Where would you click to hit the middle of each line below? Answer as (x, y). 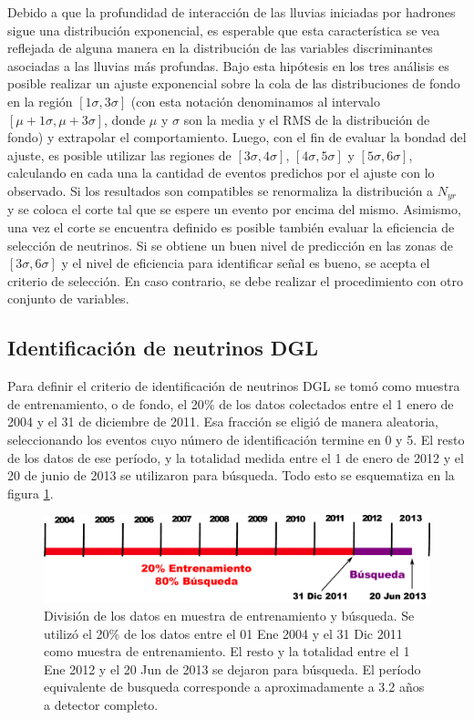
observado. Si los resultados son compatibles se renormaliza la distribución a (221, 190)
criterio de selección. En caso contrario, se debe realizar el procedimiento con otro (236, 280)
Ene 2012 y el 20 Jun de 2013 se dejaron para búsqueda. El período (232, 669)
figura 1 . (31, 493)
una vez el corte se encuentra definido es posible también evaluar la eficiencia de (231, 226)
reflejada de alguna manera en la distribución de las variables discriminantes (220, 48)
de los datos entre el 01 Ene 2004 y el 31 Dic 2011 (263, 633)
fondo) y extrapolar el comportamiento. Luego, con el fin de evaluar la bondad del (237, 137)
